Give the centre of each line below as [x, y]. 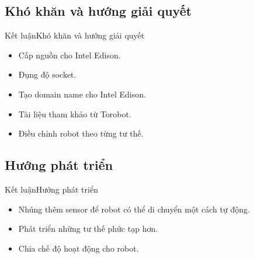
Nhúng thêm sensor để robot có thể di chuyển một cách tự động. [134, 209]
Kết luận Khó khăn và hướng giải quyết [75, 35]
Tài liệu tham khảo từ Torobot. [75, 114]
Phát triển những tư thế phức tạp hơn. [88, 229]
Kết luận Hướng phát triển [51, 189]
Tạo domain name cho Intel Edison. [82, 94]
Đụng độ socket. [47, 74]
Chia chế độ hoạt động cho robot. [79, 248]
